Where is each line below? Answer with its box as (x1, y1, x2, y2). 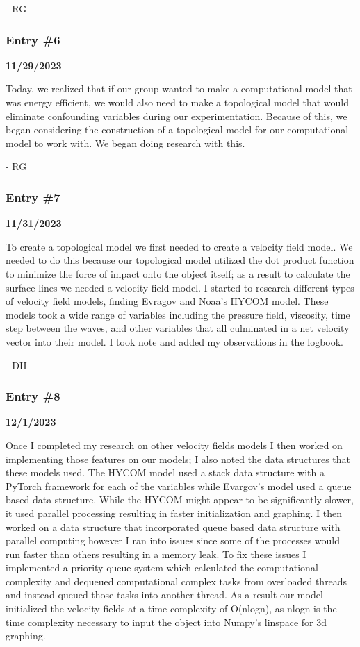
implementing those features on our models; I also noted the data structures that (6, 451, 351, 466)
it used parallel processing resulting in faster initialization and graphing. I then (6, 505, 343, 520)
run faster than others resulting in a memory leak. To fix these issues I (6, 546, 306, 561)
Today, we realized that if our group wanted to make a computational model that (6, 81, 352, 96)
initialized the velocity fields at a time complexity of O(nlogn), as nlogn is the (6, 601, 337, 616)
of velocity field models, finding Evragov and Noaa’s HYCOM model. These (6, 294, 329, 308)
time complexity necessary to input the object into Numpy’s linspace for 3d (6, 614, 327, 629)
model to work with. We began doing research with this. (6, 135, 245, 150)
